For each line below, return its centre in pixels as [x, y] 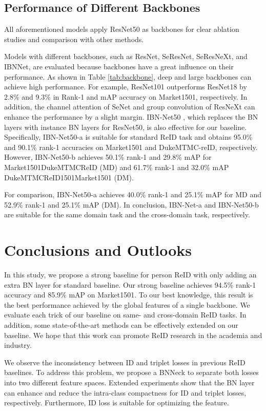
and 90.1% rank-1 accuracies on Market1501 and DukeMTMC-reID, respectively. [131, 147]
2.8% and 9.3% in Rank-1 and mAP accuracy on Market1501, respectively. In [126, 96]
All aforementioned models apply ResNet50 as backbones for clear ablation [122, 29]
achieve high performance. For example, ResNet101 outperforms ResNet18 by [126, 87]
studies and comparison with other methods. [74, 39]
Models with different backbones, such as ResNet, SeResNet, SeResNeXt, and [126, 56]
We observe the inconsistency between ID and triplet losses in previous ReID [125, 362]
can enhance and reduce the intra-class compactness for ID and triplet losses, [125, 392]
